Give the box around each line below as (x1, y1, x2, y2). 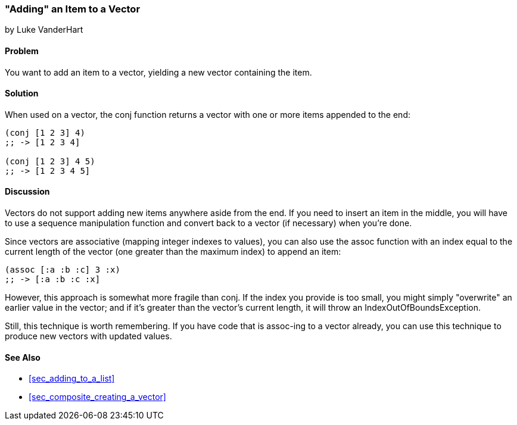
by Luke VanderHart (5, 24, 83, 35)
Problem (5, 45, 39, 56)
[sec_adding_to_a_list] (29, 373, 115, 384)
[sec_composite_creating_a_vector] (29, 392, 166, 402)
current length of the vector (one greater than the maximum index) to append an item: (5, 246, 341, 257)
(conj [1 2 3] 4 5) (5, 156, 95, 166)
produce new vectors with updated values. (5, 331, 172, 342)
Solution (5, 88, 39, 99)
